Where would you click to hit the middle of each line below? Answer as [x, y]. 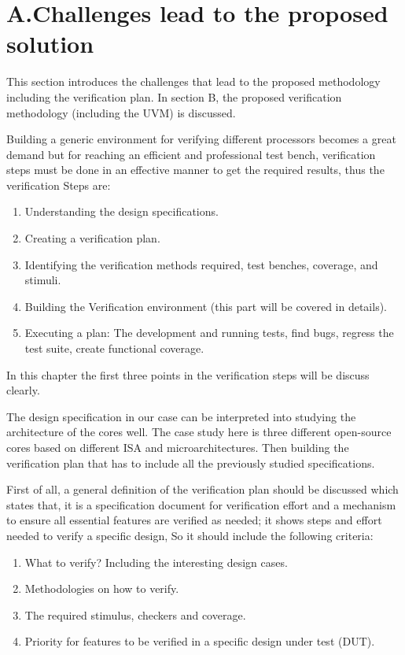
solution [50, 44]
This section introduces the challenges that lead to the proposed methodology [193, 81]
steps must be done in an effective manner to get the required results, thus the [195, 170]
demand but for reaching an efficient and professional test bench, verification [191, 154]
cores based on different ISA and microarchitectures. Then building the [178, 447]
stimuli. [43, 280]
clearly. [23, 390]
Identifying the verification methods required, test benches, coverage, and [201, 264]
